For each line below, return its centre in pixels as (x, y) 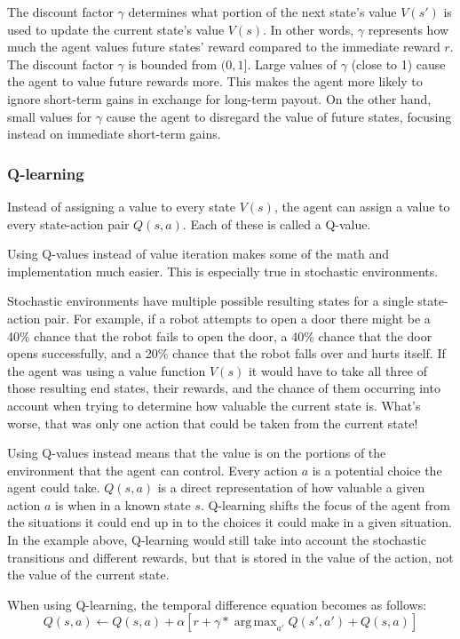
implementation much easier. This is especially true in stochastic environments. (223, 271)
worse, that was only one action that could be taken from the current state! (213, 423)
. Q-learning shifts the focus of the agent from (325, 504)
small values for (50, 116)
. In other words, (309, 29)
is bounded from (173, 64)
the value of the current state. (88, 575)
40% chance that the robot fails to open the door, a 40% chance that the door (220, 335)
